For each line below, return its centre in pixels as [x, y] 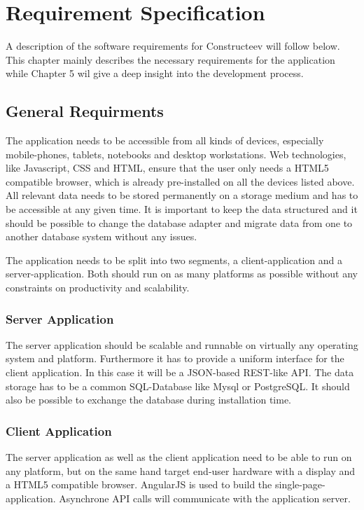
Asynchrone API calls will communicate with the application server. [205, 498]
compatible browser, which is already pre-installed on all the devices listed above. [180, 181]
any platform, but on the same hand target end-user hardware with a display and [181, 470]
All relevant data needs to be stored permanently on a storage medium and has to [182, 195]
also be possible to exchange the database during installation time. [148, 400]
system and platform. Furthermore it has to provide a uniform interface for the [175, 358]
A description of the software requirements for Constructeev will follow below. [173, 46]
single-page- [300, 484]
